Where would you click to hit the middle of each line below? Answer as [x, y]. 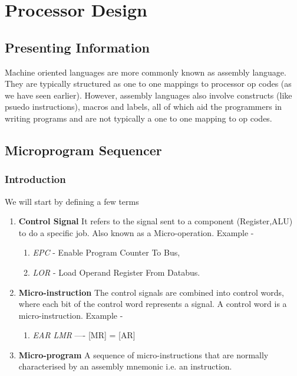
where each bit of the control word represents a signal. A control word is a [153, 304]
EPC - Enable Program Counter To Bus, [106, 252]
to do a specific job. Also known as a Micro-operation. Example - [136, 232]
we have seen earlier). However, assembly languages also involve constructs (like [148, 95]
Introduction [35, 179]
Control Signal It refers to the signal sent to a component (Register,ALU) [156, 221]
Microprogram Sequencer [83, 150]
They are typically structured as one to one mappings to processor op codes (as [148, 84]
